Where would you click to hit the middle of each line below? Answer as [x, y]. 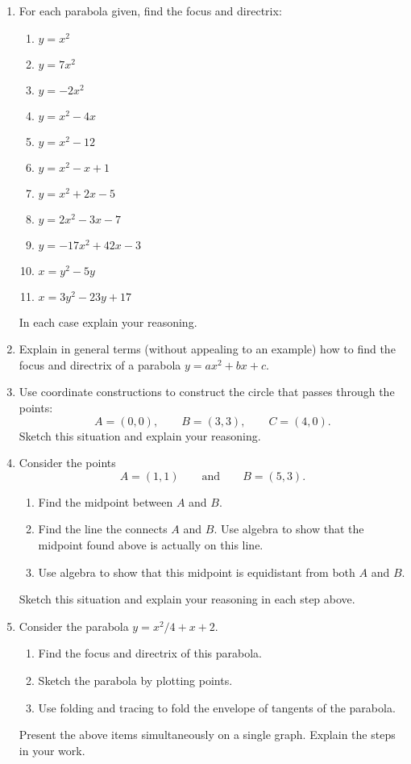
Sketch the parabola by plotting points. [135, 680]
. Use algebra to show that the [289, 529]
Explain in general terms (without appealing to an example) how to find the [207, 349]
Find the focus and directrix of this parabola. [150, 653]
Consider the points [67, 463]
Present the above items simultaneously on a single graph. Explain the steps [207, 735]
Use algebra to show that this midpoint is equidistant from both [197, 572]
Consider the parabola [74, 626]
